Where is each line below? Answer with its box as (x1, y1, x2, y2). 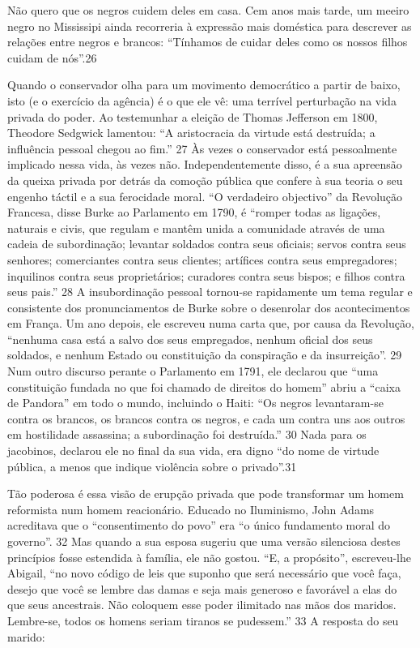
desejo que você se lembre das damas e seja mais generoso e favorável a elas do (7, 580, 397, 597)
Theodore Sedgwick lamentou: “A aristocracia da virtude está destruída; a (7, 124, 375, 141)
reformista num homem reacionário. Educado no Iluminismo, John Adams (7, 500, 375, 517)
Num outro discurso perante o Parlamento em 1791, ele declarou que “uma (7, 363, 379, 380)
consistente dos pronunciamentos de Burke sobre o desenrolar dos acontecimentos (7, 298, 410, 315)
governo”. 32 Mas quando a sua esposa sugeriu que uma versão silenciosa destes (7, 533, 401, 549)
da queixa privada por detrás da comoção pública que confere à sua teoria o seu (7, 171, 403, 188)
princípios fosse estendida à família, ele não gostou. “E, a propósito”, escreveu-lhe (7, 548, 411, 565)
